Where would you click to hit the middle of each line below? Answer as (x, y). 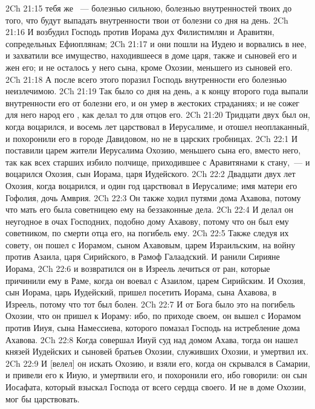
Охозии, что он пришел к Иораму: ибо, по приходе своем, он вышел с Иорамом (153, 316)
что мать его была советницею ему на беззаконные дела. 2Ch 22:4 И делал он (149, 209)
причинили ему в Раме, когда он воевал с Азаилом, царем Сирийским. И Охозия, (156, 280)
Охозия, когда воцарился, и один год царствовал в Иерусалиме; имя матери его (151, 185)
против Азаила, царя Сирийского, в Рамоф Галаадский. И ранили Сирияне (143, 256)
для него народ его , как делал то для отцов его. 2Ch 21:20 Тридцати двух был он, (158, 114)
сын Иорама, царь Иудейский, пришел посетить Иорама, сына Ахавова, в (141, 292)
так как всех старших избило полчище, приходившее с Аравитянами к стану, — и (158, 162)
